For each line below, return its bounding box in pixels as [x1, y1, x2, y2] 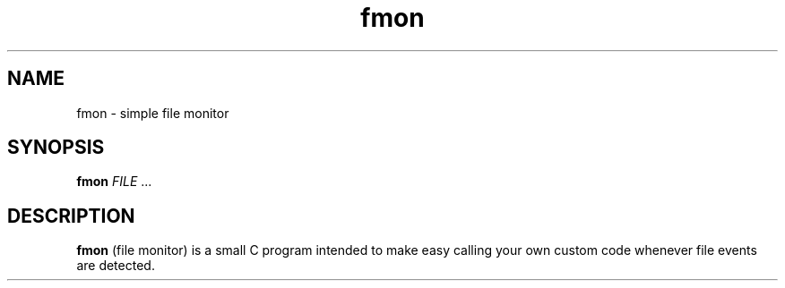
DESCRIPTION [7, 204, 135, 227]
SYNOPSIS [7, 136, 105, 159]
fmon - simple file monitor [76, 105, 229, 121]
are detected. [76, 258, 155, 274]
